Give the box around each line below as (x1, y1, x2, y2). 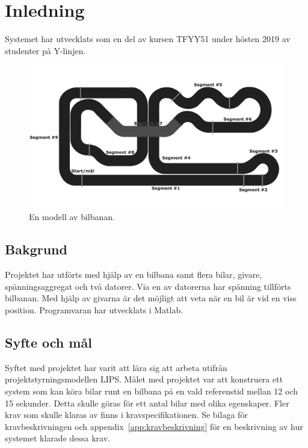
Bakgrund (5, 240, 67, 259)
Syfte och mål (5, 333, 92, 351)
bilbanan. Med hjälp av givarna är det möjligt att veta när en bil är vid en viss (5, 292, 297, 304)
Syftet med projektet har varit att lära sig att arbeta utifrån (5, 361, 227, 373)
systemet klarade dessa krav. (5, 432, 110, 444)
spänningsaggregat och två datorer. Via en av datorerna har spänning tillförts (5, 280, 291, 292)
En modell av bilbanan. (29, 210, 115, 223)
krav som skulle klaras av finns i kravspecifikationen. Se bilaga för (5, 408, 248, 421)
